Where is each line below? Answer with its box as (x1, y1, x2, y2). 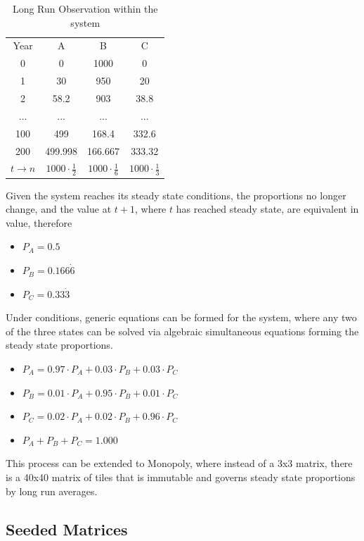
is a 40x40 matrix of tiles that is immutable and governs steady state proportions (6, 469, 356, 484)
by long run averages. (6, 483, 98, 498)
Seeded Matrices (6, 518, 128, 540)
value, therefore (6, 215, 72, 230)
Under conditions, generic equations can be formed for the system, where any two (6, 310, 357, 325)
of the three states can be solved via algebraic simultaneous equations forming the (6, 323, 359, 338)
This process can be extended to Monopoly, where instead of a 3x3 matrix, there (6, 456, 353, 471)
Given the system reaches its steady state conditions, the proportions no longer (6, 187, 346, 202)
